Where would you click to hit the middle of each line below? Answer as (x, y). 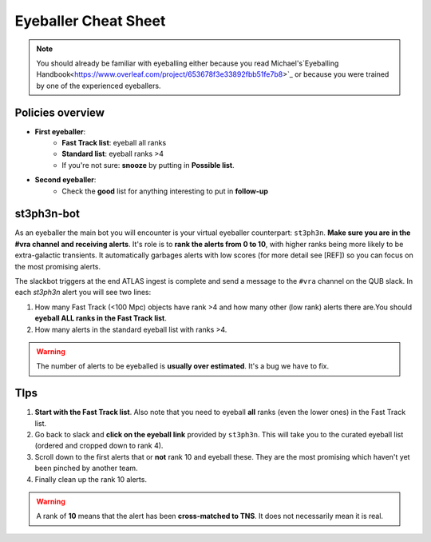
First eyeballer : (60, 131)
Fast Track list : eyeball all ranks (114, 143)
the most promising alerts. (58, 266)
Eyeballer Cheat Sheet (90, 21)
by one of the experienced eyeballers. (99, 86)
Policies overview (60, 112)
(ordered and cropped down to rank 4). (99, 446)
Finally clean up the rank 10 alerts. (91, 479)
